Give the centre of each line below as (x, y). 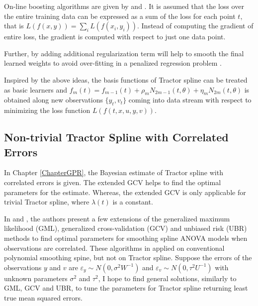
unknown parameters (36, 278)
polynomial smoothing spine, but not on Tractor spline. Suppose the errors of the (128, 257)
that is (14, 26)
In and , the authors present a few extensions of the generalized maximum (117, 218)
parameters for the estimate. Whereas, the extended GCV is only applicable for (125, 192)
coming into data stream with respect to (190, 100)
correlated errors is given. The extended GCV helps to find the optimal (113, 182)
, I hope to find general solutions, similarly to (167, 278)
